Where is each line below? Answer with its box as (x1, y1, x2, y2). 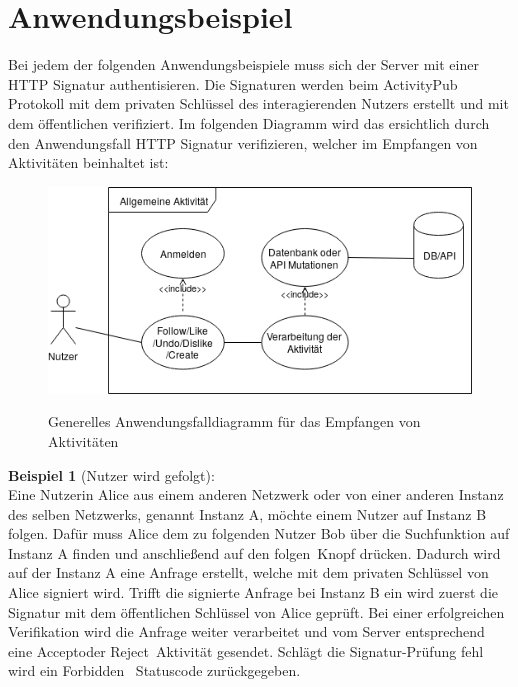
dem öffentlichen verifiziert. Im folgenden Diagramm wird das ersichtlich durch (8, 112, 490, 133)
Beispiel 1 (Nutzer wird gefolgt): (8, 464, 215, 485)
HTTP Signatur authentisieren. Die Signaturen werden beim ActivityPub (8, 73, 458, 94)
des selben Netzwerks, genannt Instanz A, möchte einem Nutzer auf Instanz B (8, 503, 487, 524)
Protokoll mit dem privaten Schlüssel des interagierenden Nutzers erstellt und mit (8, 93, 509, 114)
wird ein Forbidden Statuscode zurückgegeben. (8, 660, 301, 681)
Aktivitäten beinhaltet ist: (8, 152, 169, 173)
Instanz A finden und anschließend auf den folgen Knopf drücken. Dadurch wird (8, 542, 501, 563)
